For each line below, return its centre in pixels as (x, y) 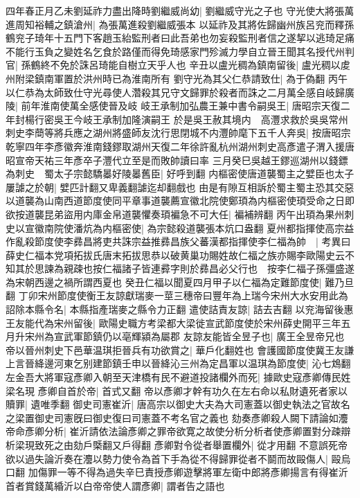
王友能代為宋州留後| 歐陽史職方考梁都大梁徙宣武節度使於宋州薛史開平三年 (173, 322)
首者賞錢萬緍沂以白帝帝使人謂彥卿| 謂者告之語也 (115, 485)
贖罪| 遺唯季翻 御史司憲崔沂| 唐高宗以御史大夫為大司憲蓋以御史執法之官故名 (178, 404)
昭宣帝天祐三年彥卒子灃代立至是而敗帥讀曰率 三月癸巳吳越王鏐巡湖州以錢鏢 (177, 160)
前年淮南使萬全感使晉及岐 (79, 106)
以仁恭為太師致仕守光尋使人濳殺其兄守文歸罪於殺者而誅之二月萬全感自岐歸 (175, 92)
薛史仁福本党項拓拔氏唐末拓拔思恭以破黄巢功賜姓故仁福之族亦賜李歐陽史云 (175, 255)
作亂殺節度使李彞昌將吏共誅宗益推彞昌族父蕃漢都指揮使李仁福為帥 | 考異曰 (178, 241)
